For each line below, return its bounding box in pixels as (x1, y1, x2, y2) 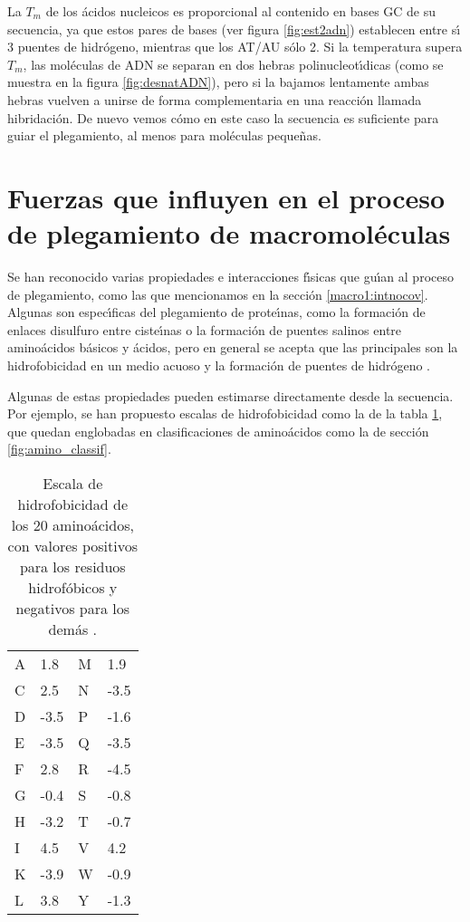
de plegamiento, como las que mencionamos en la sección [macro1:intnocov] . (7, 284, 428, 303)
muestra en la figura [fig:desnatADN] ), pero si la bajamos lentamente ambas (7, 72, 429, 91)
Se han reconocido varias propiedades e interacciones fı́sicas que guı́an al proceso (7, 267, 454, 286)
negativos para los (15, 598, 130, 619)
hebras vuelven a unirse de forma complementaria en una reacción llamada (7, 90, 422, 109)
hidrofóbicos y (28, 577, 118, 598)
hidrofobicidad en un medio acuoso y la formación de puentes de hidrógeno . (7, 356, 430, 375)
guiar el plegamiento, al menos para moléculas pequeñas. (7, 126, 321, 145)
